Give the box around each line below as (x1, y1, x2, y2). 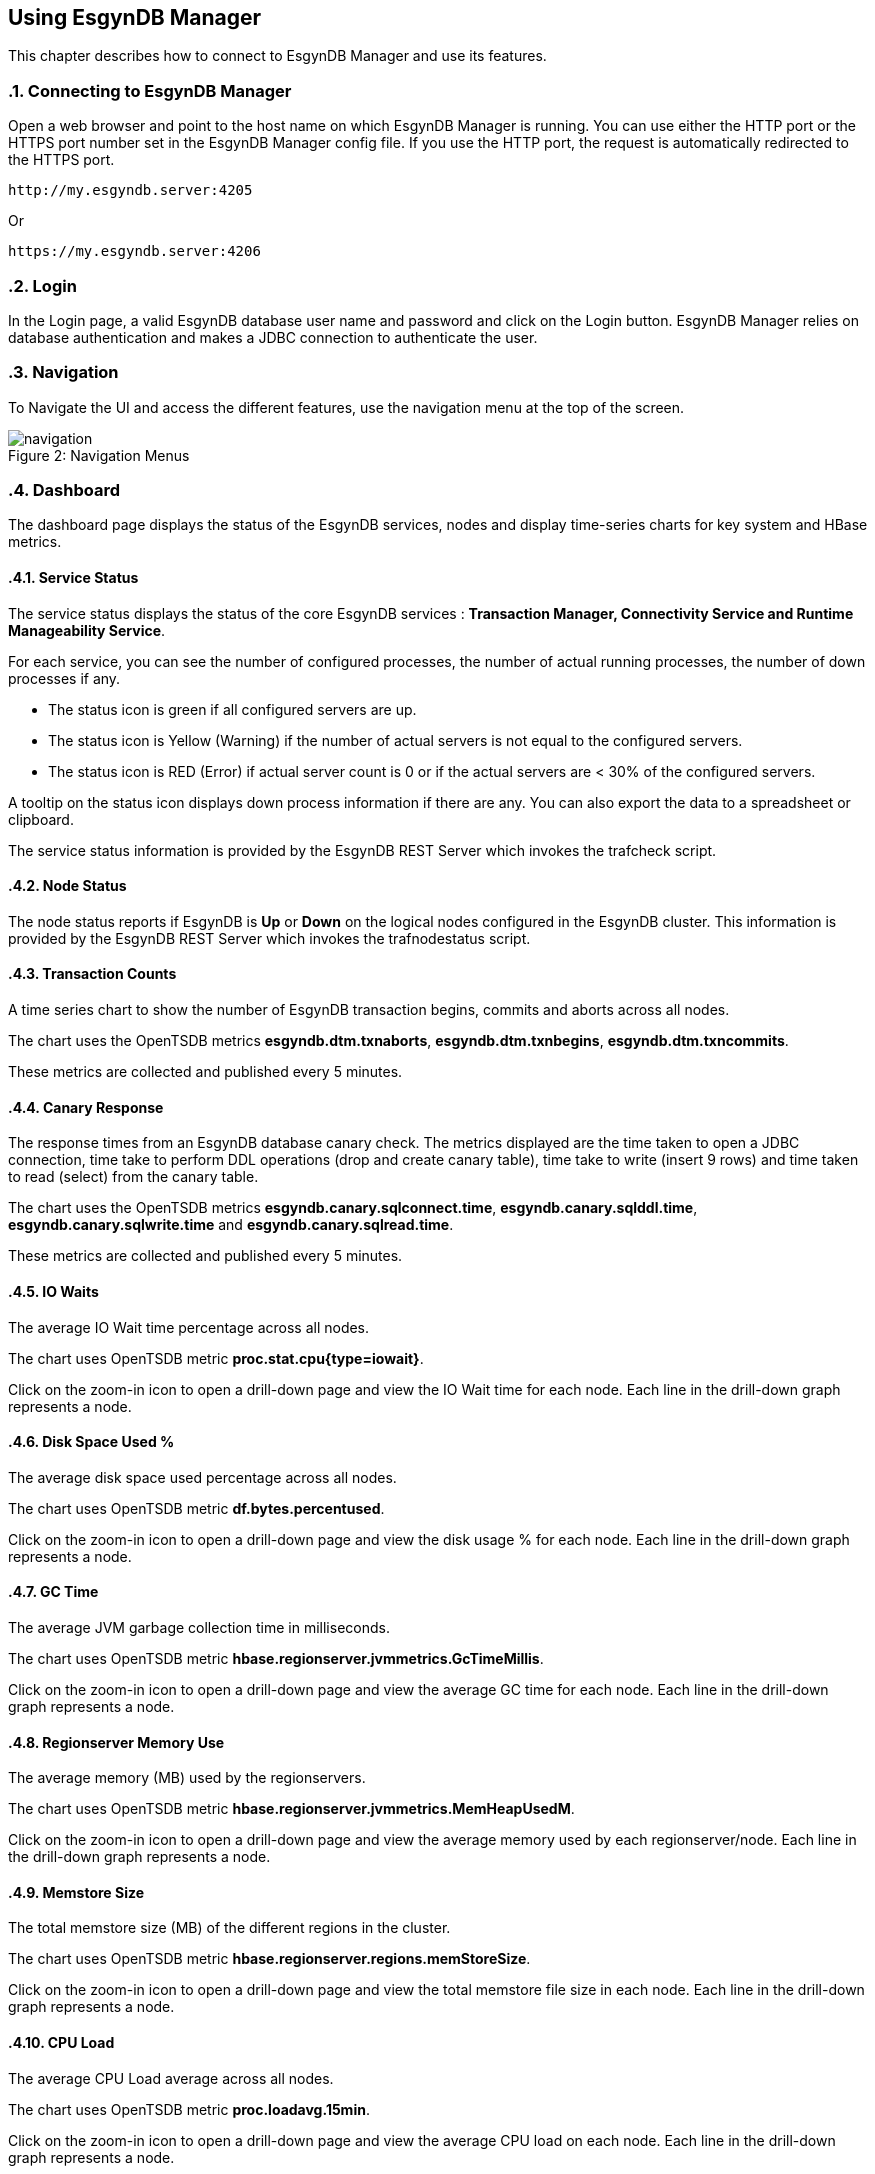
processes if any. (8, 669, 121, 687)
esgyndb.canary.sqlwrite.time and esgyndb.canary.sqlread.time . (8, 1216, 454, 1234)
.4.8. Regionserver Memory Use (8, 1733, 225, 1751)
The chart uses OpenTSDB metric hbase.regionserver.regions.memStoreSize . (8, 1950, 531, 1968)
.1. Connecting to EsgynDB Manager (8, 80, 292, 101)
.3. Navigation (8, 362, 119, 383)
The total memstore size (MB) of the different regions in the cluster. (8, 1919, 451, 1937)
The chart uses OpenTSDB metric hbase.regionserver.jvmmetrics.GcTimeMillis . (8, 1649, 544, 1667)
